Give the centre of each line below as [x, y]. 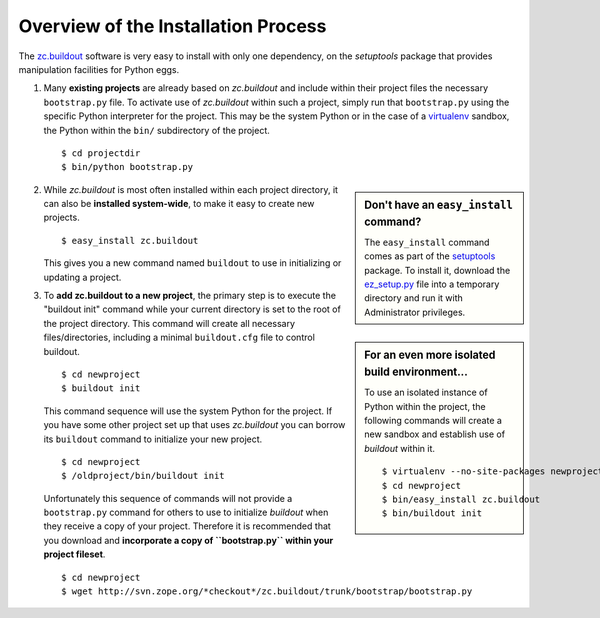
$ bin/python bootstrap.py [127, 167]
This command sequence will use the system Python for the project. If [188, 411]
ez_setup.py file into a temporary [432, 284]
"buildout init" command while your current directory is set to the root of [192, 309]
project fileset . [74, 554]
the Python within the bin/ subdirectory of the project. [156, 130]
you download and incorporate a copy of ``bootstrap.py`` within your [188, 540]
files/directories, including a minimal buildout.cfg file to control [179, 337]
